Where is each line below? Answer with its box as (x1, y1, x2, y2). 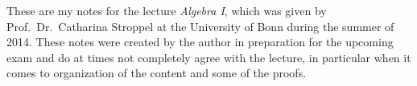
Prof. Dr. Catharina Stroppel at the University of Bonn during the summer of (6, 18, 394, 34)
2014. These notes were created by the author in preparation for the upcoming (6, 33, 394, 50)
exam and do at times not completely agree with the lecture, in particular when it (6, 49, 411, 65)
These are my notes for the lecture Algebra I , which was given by (6, 2, 327, 18)
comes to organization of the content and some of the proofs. (6, 64, 307, 81)
